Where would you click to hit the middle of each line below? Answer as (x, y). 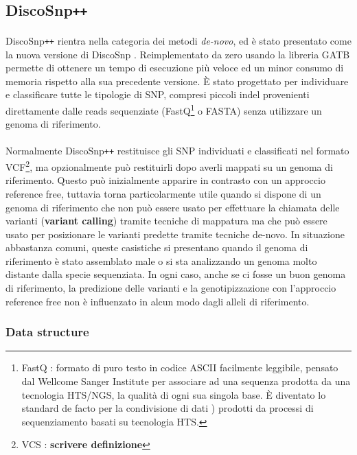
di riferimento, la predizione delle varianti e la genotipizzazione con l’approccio (171, 288)
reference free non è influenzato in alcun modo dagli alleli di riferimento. (158, 301)
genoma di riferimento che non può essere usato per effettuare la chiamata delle (173, 207)
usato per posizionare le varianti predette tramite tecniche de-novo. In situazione (175, 234)
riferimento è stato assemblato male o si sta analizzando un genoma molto (161, 260)
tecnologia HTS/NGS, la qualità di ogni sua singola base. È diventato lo (174, 394)
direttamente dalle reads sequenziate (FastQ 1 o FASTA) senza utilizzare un (164, 109)
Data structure (47, 332)
